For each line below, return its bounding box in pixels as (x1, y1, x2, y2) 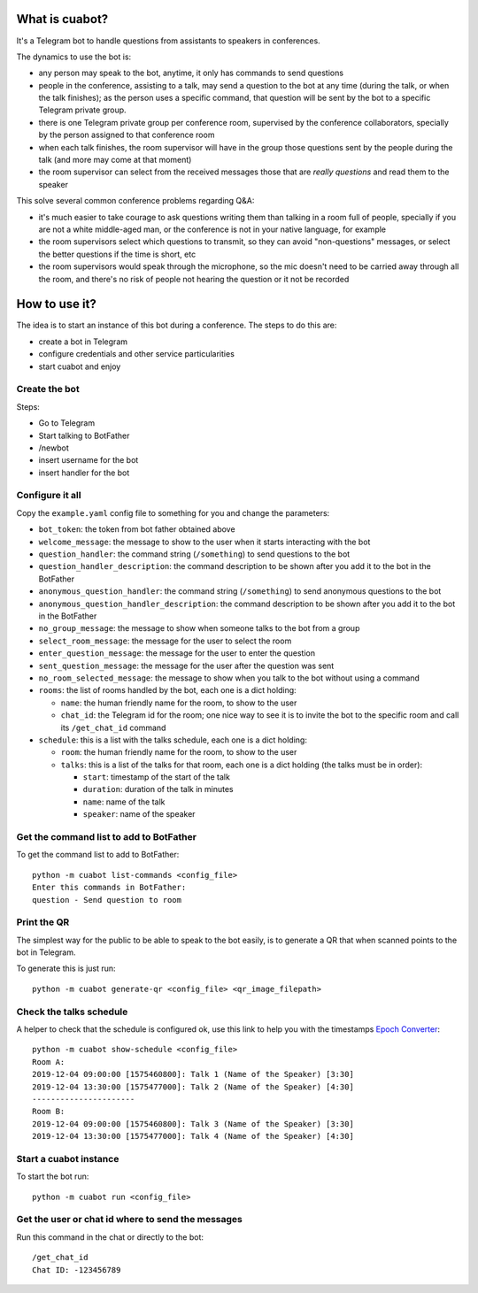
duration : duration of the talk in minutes (82, 784, 234, 795)
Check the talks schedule (16, 1005, 128, 1018)
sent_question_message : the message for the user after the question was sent (38, 660, 335, 671)
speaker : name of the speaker (82, 809, 196, 820)
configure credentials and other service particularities (38, 349, 235, 359)
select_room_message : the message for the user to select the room (38, 635, 292, 646)
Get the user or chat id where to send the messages (16, 1213, 243, 1226)
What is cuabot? (16, 12, 109, 27)
